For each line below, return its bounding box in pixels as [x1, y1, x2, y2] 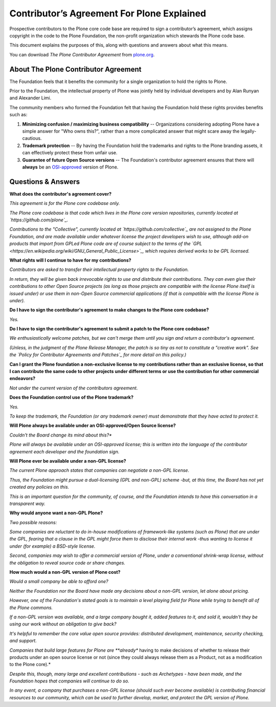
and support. [9, 638, 37, 644]
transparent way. [9, 500, 45, 507]
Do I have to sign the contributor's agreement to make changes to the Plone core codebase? [9, 307, 209, 313]
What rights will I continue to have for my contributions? [9, 257, 131, 263]
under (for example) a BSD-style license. [9, 543, 96, 549]
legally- [240, 128, 257, 134]
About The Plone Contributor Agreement [9, 65, 142, 74]
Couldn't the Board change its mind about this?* [9, 432, 112, 438]
